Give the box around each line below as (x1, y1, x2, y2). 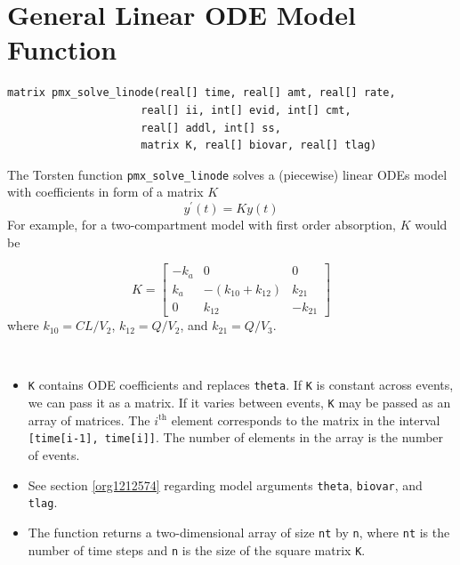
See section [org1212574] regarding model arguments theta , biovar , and (28, 475, 423, 494)
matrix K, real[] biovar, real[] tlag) (141, 139, 377, 152)
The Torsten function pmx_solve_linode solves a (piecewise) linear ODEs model (7, 165, 448, 183)
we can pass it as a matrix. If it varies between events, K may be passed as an (28, 393, 451, 412)
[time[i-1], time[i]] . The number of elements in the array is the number (28, 428, 444, 447)
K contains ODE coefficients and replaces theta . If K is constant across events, (28, 375, 454, 394)
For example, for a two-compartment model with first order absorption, (7, 215, 396, 234)
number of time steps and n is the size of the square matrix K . (28, 540, 366, 559)
